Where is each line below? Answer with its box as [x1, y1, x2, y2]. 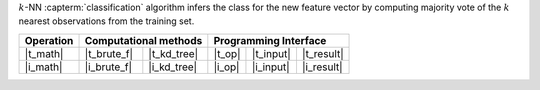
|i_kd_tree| [148, 60, 198, 74]
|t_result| [301, 46, 344, 60]
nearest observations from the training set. [18, 15, 195, 27]
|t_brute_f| [84, 46, 134, 60]
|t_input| [251, 46, 291, 60]
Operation [24, 33, 74, 47]
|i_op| [213, 60, 240, 74]
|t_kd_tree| [148, 46, 199, 60]
